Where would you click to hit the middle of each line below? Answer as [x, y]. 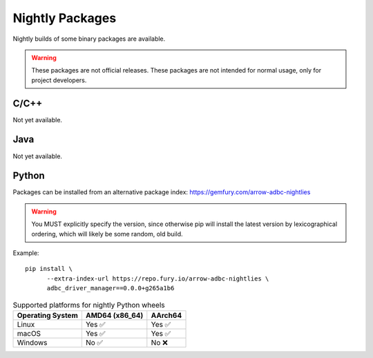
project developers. [59, 80]
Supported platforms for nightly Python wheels [89, 305]
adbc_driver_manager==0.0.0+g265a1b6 [111, 288]
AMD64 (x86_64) [114, 315]
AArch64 [166, 315]
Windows [32, 342]
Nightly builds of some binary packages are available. [89, 39]
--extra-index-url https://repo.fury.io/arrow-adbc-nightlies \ [158, 279]
